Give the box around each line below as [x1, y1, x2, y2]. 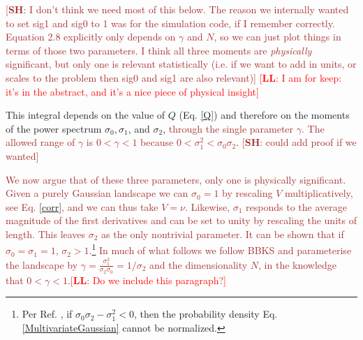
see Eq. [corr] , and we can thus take [6, 199, 158, 214]
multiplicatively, [285, 186, 353, 200]
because [140, 135, 174, 149]
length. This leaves [6, 226, 86, 241]
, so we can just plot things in [214, 29, 341, 44]
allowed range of [6, 135, 75, 149]
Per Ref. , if [22, 306, 73, 321]
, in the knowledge [258, 257, 337, 272]
